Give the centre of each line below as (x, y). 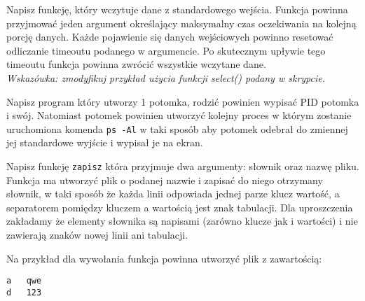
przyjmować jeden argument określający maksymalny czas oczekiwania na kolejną (181, 23)
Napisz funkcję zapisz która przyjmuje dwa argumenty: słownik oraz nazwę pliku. (183, 166)
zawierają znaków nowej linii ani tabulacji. (97, 235)
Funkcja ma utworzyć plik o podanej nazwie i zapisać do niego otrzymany (165, 180)
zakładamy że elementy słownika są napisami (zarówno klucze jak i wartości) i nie (182, 221)
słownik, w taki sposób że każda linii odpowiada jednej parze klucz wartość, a (173, 194)
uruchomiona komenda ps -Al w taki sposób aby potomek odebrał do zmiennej (177, 128)
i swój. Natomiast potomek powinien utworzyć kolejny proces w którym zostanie (179, 115)
